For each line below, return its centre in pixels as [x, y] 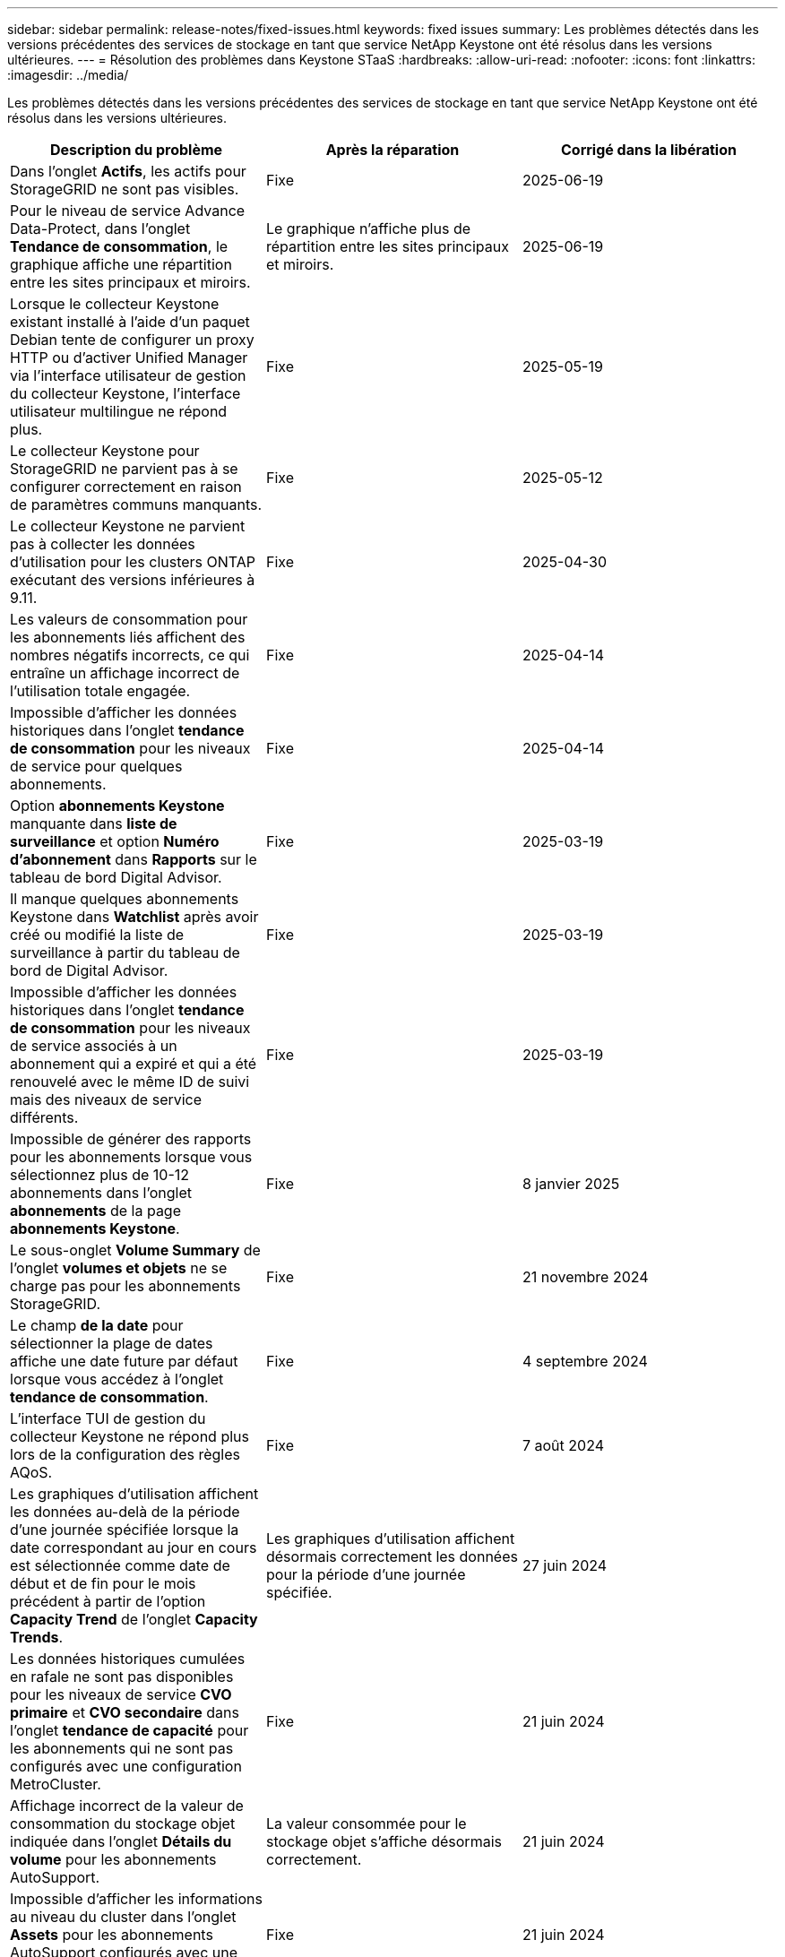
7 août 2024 [563, 1445]
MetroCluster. [56, 1784]
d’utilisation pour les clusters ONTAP [133, 562]
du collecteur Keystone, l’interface [125, 393]
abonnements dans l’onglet [101, 1193]
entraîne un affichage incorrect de [125, 673]
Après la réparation [392, 150]
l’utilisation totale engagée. [100, 691]
